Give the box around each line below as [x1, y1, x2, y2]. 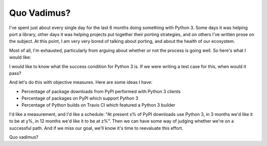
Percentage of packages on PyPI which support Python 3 [21, 95, 138, 101]
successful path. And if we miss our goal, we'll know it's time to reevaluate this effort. [9, 125, 183, 131]
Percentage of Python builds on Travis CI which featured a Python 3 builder [21, 102, 176, 108]
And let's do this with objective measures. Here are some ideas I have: [9, 79, 153, 85]
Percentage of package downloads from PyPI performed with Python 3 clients [21, 88, 181, 94]
